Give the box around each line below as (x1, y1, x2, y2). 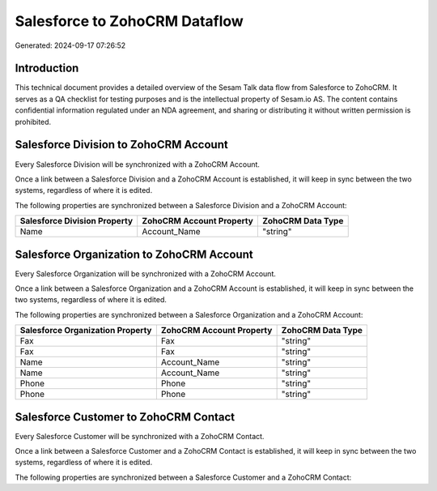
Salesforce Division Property (19, 216, 134, 227)
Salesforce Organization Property (19, 325, 152, 336)
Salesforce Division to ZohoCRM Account (15, 138, 228, 152)
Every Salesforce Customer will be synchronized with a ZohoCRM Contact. (15, 431, 265, 441)
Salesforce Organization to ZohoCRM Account (15, 247, 254, 261)
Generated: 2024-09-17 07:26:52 (15, 41, 126, 50)
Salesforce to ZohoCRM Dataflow (15, 12, 244, 30)
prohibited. (15, 117, 52, 126)
